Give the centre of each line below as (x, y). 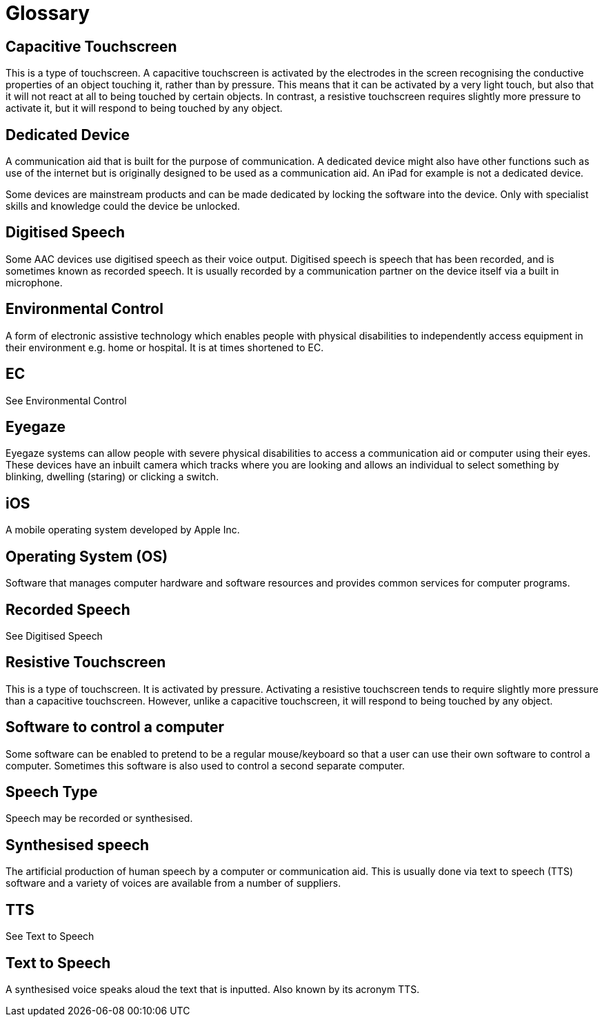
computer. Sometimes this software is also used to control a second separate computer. (205, 765)
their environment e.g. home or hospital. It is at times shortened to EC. (165, 347)
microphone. (34, 282)
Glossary (48, 13)
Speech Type (52, 792)
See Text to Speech (50, 936)
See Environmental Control (66, 400)
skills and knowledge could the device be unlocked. (123, 206)
